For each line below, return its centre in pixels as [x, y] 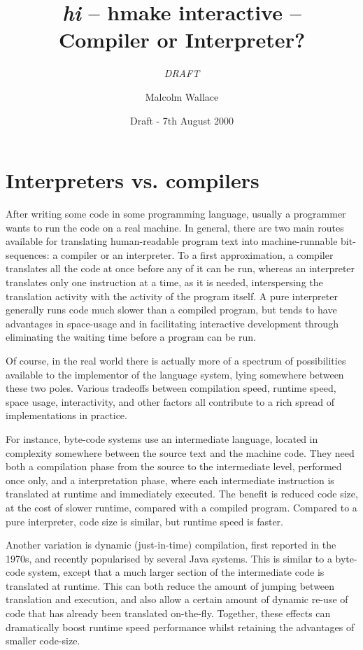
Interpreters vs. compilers [133, 180]
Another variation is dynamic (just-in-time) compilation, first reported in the [171, 545]
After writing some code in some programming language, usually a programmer [176, 214]
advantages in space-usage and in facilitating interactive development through [172, 323]
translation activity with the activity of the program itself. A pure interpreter [172, 296]
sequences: [28, 254]
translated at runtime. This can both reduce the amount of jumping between [170, 585]
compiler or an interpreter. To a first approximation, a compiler [197, 254]
